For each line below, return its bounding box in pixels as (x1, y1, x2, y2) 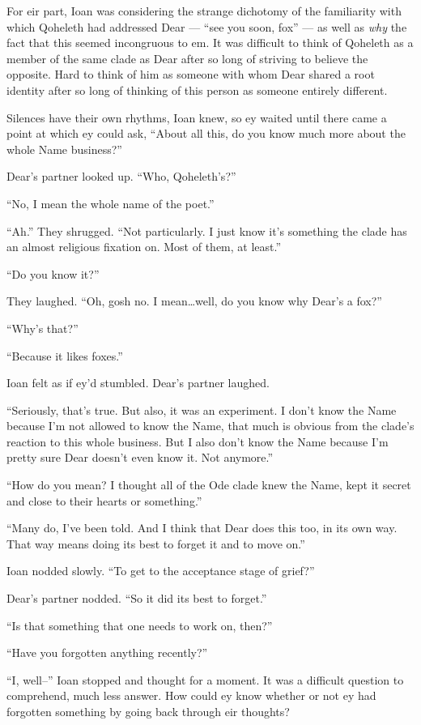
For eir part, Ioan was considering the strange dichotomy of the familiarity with (6, 2, 402, 19)
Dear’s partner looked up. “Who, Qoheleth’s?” (6, 168, 236, 185)
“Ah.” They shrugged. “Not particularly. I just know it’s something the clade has (6, 222, 407, 239)
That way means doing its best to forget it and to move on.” (6, 535, 305, 552)
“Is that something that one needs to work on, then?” (6, 616, 273, 633)
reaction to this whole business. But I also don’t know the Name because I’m (6, 433, 389, 450)
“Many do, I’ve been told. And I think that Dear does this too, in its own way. (6, 519, 398, 536)
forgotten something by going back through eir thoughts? (6, 703, 290, 719)
